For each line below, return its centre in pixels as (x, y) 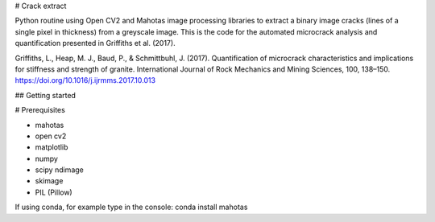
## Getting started (46, 95)
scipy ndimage (59, 170)
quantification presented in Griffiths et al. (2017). (95, 43)
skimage (49, 181)
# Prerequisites (40, 110)
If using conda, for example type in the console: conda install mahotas (131, 207)
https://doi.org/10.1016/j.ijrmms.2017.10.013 (85, 80)
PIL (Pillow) (54, 192)
